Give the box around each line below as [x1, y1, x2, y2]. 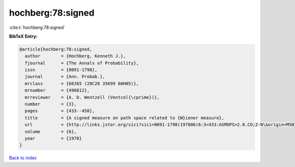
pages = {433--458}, [25, 108, 95, 114]
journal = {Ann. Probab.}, [25, 74, 105, 79]
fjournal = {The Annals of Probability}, [25, 60, 139, 66]
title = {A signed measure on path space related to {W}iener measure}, [25, 115, 225, 120]
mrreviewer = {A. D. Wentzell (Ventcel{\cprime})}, [25, 95, 160, 100]
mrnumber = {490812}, [25, 88, 90, 93]
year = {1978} [25, 136, 82, 141]
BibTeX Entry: [9, 33, 38, 39]
